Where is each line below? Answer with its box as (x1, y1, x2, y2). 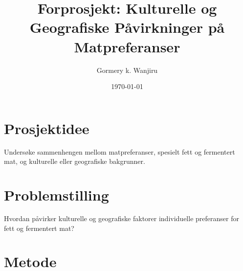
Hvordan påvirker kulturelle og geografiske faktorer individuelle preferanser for (4, 213, 239, 223)
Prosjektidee (4, 118, 89, 138)
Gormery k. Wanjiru (96, 65, 158, 75)
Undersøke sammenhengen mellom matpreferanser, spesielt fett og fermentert (4, 146, 235, 157)
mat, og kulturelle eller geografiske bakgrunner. (4, 156, 145, 166)
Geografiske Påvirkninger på (29, 17, 225, 37)
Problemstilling (4, 185, 109, 204)
